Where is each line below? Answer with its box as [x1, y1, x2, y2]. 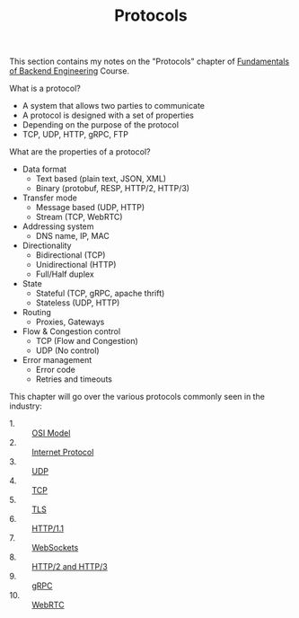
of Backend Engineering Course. [9, 66, 130, 76]
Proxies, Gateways [35, 316, 105, 328]
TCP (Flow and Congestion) [35, 336, 139, 347]
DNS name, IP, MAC [35, 231, 110, 242]
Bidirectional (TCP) [35, 250, 106, 260]
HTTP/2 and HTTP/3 [31, 561, 108, 572]
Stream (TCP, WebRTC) [35, 212, 123, 223]
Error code [35, 365, 76, 375]
